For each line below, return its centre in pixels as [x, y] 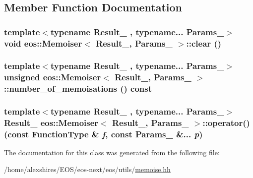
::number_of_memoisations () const [78, 89]
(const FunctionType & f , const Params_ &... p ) [103, 134]
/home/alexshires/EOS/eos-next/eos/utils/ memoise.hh [87, 169]
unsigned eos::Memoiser [53, 77]
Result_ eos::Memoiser [51, 123]
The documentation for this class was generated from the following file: [112, 152]
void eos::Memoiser [43, 43]
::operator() [226, 123]
